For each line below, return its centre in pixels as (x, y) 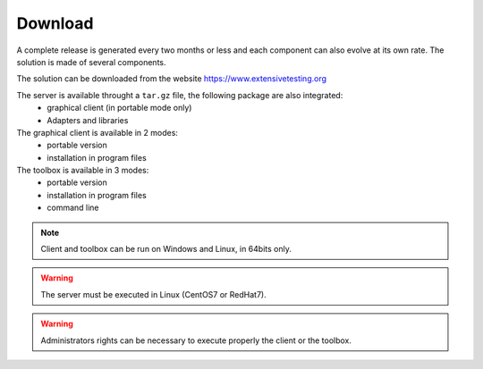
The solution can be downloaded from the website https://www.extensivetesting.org (171, 79)
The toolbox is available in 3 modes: (83, 171)
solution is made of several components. (91, 62)
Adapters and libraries (88, 120)
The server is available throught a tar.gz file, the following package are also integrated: (180, 95)
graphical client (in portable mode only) (119, 108)
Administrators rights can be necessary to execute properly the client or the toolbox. (196, 340)
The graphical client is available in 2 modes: (97, 132)
